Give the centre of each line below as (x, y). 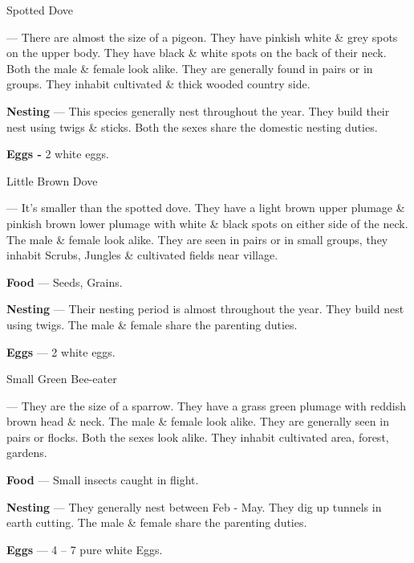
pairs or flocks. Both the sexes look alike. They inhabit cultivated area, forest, (198, 437)
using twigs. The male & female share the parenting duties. (152, 324)
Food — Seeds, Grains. (65, 281)
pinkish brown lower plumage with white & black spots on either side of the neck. (207, 223)
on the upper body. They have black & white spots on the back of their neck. (197, 53)
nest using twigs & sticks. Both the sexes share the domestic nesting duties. (192, 126)
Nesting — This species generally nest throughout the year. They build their (198, 110)
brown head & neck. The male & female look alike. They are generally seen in (198, 421)
